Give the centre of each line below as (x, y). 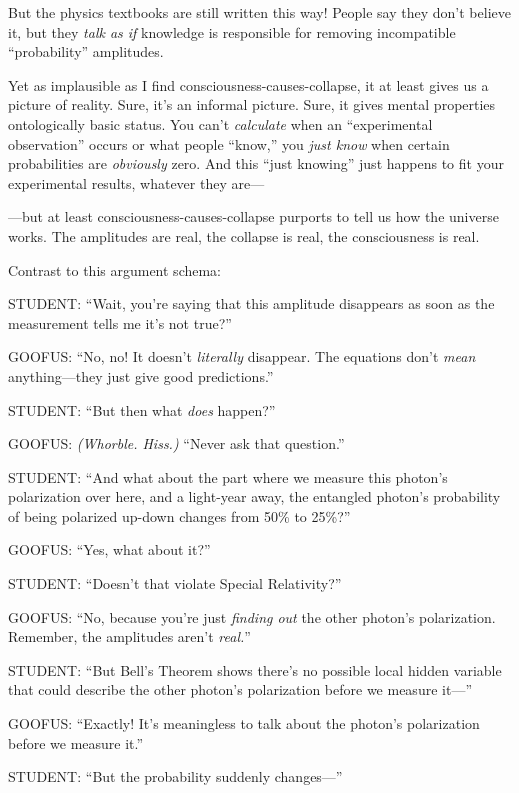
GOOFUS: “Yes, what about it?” (109, 549)
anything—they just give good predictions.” (141, 375)
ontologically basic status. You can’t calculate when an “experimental (220, 123)
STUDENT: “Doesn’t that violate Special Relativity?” (175, 583)
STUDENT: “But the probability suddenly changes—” (175, 776)
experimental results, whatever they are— (136, 182)
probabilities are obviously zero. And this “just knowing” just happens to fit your (256, 163)
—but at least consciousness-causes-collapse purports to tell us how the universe (253, 216)
